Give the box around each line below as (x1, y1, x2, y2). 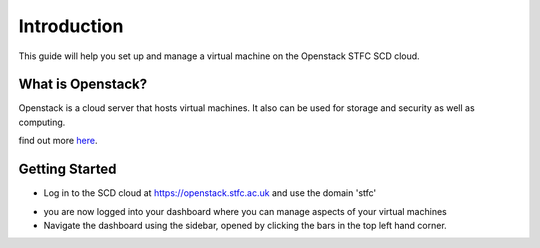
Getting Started (18, 161, 117, 178)
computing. (18, 116, 66, 128)
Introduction (18, 15, 124, 37)
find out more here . (18, 135, 99, 147)
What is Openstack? (18, 76, 148, 93)
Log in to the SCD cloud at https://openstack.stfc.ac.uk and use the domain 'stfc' (43, 187, 377, 199)
